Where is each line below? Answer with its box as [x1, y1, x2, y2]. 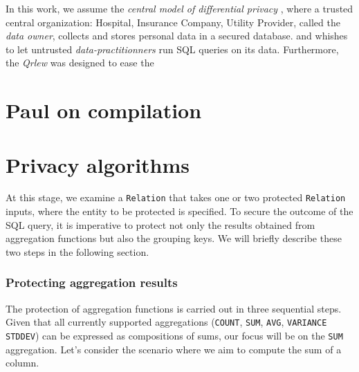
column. [6, 355, 39, 370]
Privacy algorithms [6, 150, 190, 178]
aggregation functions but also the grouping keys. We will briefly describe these [6, 231, 342, 245]
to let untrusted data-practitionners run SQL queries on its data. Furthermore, [6, 41, 339, 56]
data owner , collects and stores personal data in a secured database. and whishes [6, 28, 348, 43]
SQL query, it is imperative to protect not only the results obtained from [6, 217, 315, 232]
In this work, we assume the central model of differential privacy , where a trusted [6, 1, 353, 15]
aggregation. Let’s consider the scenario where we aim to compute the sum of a [6, 342, 342, 356]
